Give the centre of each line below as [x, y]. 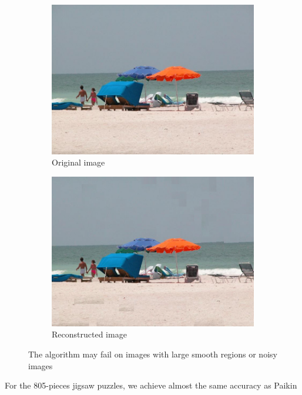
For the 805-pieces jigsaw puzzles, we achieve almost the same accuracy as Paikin [151, 385]
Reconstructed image [89, 334]
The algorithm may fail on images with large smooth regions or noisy [153, 354]
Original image [78, 162]
